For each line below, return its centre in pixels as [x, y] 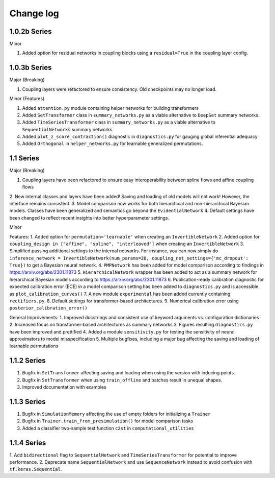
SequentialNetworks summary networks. [68, 129]
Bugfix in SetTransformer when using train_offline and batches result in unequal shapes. [122, 380]
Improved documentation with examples [64, 387]
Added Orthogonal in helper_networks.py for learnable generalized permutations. [113, 144]
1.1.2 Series [28, 361]
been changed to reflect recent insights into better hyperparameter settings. [89, 218]
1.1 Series [24, 158]
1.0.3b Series [31, 68]
